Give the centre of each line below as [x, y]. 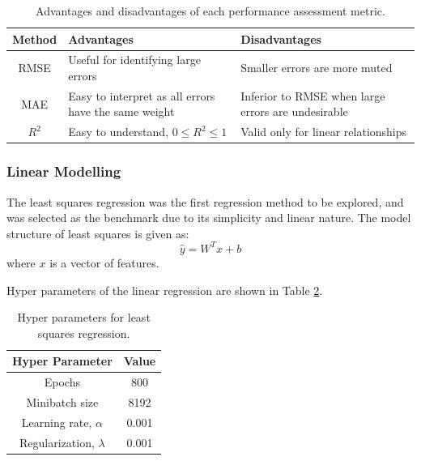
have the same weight [121, 111]
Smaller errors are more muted [317, 68]
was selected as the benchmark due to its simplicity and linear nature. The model [209, 218]
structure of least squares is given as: [98, 233]
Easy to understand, [119, 132]
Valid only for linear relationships [324, 132]
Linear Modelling [64, 171]
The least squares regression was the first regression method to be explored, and [205, 201]
